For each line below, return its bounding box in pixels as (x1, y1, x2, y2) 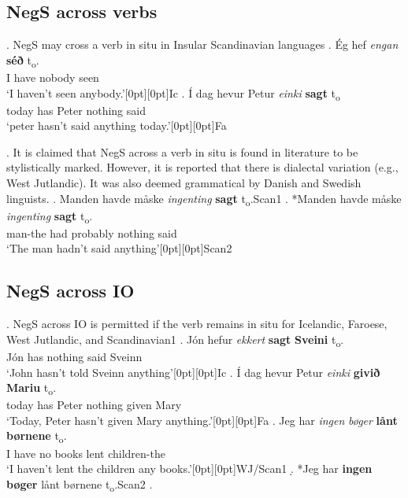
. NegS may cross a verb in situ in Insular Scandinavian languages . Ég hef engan (6, 36, 399, 53)
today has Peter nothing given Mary (6, 397, 182, 413)
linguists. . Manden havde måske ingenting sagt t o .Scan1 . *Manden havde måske (6, 190, 402, 208)
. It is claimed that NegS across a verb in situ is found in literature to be (6, 143, 358, 160)
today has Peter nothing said (6, 101, 146, 118)
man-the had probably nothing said (6, 224, 177, 241)
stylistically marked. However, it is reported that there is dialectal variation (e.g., (6, 159, 399, 175)
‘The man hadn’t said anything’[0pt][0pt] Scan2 (6, 240, 232, 256)
